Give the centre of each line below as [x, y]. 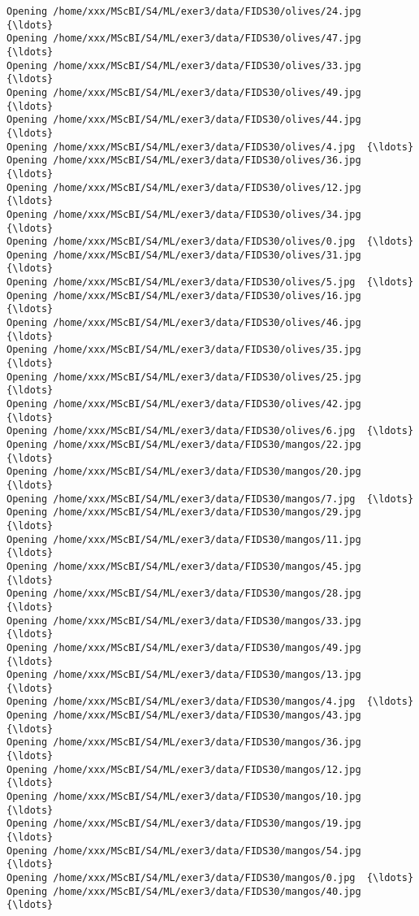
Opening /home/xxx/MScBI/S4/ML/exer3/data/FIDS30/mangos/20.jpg [184, 472]
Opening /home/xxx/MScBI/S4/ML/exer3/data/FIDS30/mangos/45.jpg [184, 566]
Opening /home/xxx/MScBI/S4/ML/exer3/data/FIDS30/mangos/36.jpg [184, 742]
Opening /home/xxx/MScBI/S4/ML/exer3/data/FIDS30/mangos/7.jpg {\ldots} [210, 499]
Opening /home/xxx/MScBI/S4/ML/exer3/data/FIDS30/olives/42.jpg [184, 404]
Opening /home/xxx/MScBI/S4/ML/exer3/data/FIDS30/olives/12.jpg [184, 187]
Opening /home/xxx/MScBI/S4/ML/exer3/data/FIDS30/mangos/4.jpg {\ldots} [210, 702]
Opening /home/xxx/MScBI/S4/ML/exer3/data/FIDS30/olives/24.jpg [184, 11]
